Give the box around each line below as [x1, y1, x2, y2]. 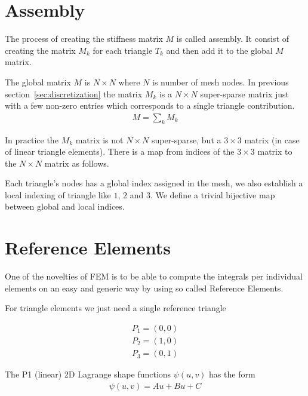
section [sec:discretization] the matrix [5, 87, 143, 100]
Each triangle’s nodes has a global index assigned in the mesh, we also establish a [5, 177, 303, 189]
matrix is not [75, 133, 124, 146]
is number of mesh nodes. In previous [152, 75, 289, 88]
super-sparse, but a [151, 133, 221, 146]
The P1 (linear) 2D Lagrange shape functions [5, 368, 171, 380]
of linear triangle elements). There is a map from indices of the [5, 145, 235, 158]
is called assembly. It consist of [176, 32, 289, 45]
